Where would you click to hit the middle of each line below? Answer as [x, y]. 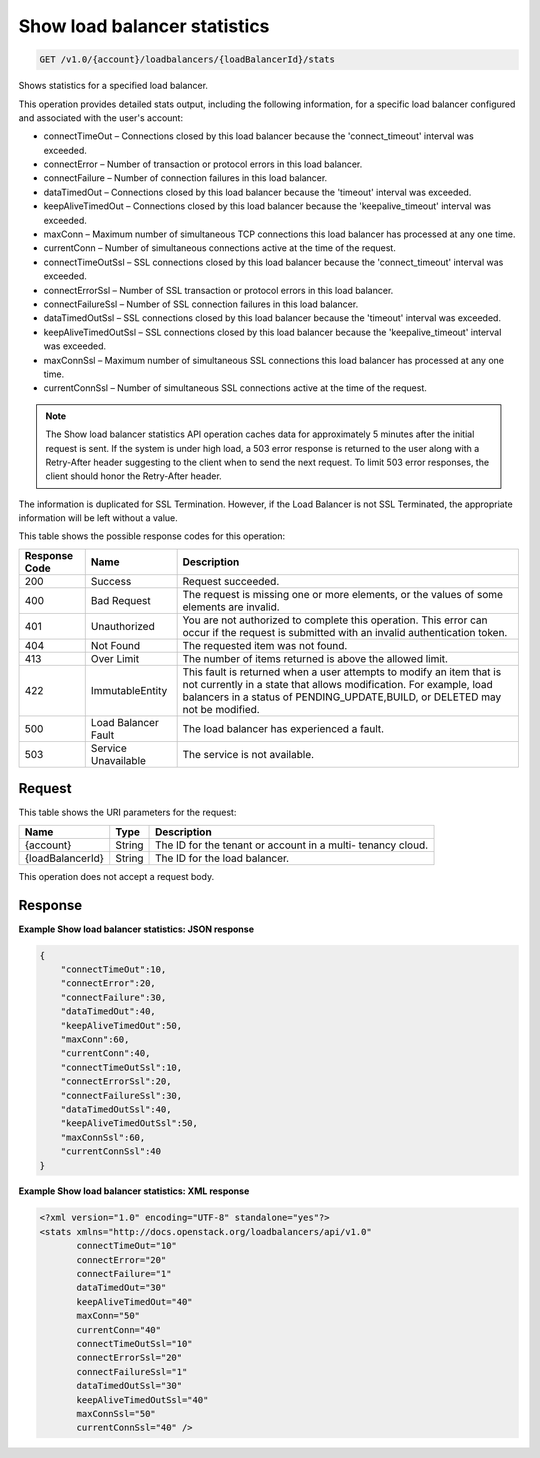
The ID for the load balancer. [222, 858]
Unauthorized [122, 626]
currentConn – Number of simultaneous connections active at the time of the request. [220, 248]
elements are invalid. [231, 607]
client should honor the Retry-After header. [133, 476]
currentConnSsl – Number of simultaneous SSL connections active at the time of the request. [235, 388]
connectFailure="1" [124, 1274]
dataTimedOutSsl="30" [129, 1386]
